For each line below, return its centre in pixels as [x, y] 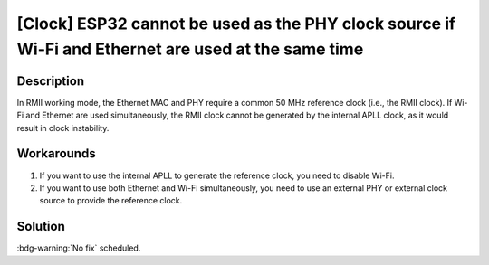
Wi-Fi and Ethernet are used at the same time [190, 49]
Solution [41, 227]
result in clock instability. [63, 128]
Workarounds [56, 154]
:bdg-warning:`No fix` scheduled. [79, 248]
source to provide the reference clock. [111, 201]
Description [51, 81]
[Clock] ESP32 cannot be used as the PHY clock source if [236, 24]
